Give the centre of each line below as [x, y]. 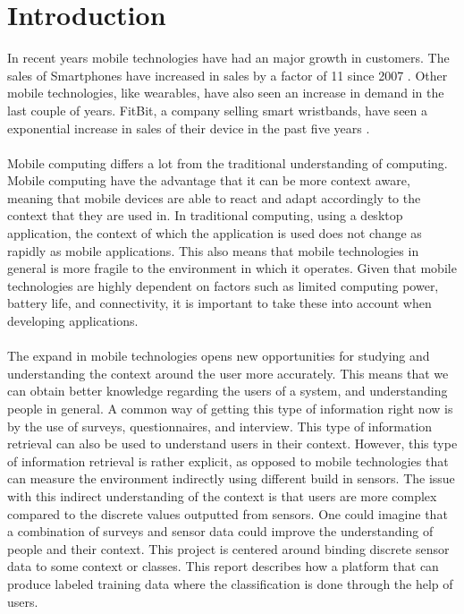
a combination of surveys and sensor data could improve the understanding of [220, 531]
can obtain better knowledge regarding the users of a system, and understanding [228, 391]
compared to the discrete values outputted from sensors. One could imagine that [228, 513]
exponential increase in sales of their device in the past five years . [189, 128]
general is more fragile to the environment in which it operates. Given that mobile [232, 268]
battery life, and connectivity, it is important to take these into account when [219, 303]
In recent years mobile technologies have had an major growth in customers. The [228, 58]
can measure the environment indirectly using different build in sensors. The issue [231, 478]
